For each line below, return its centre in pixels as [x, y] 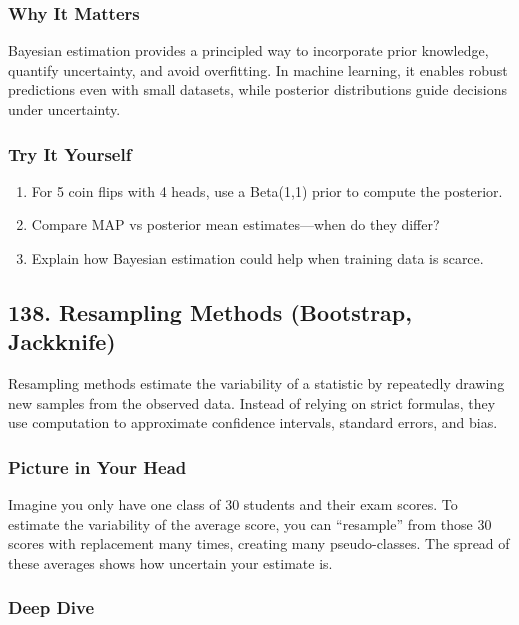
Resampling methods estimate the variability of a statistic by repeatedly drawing [256, 383]
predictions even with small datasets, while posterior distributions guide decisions [258, 89]
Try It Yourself [70, 153]
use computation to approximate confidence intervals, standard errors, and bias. [253, 422]
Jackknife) [62, 341]
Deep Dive [51, 607]
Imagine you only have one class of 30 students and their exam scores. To [233, 504]
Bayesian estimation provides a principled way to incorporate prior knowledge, [248, 50]
